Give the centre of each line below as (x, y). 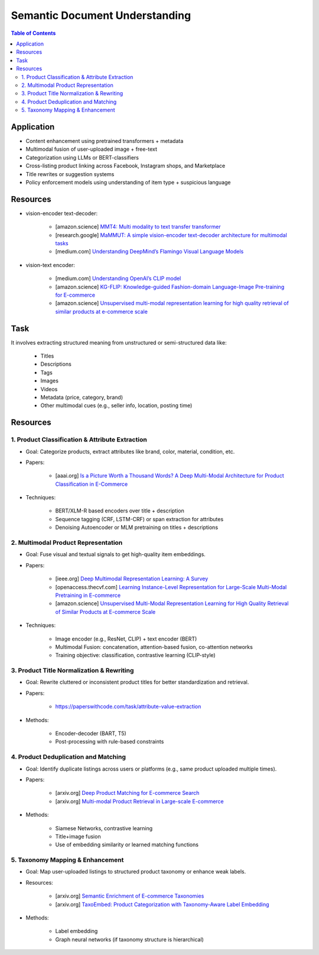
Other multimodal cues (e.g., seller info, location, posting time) (116, 405)
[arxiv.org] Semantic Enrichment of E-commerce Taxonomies (130, 896)
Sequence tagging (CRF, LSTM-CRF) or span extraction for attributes (139, 519)
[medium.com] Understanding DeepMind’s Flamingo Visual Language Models (149, 252)
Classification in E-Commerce (92, 484)
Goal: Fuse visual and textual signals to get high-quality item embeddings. (116, 554)
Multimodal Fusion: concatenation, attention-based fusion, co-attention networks (154, 647)
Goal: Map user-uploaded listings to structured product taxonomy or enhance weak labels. (136, 872)
